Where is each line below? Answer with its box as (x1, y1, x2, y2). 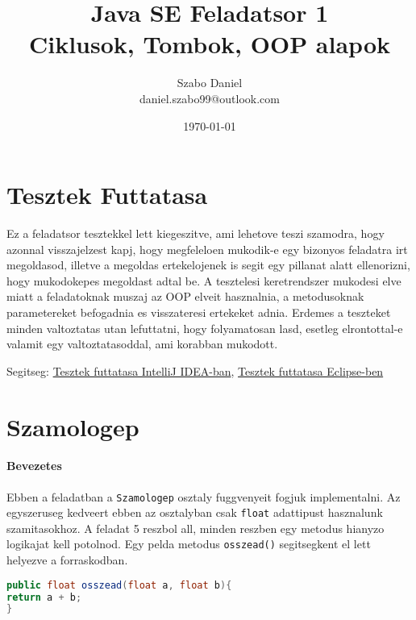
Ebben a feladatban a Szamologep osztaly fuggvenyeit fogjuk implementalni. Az (6, 488, 401, 505)
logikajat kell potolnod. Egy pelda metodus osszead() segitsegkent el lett (6, 535, 371, 552)
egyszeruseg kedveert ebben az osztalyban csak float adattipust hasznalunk (6, 504, 383, 521)
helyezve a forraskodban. (6, 551, 128, 568)
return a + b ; (6, 591, 82, 603)
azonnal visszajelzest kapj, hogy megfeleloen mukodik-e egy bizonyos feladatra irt (6, 240, 408, 257)
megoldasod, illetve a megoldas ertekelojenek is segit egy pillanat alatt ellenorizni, (6, 256, 410, 273)
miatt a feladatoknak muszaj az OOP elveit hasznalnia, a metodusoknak (6, 288, 364, 305)
